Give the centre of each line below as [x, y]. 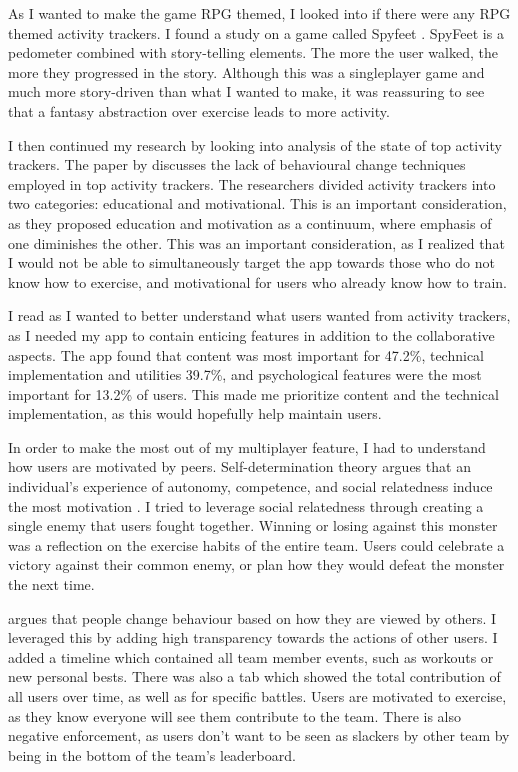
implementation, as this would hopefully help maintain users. [195, 413]
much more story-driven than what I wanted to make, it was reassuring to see [246, 91]
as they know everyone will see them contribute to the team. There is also [235, 715]
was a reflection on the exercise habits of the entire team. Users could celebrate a [256, 544]
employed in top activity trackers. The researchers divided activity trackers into [252, 183]
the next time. [51, 584]
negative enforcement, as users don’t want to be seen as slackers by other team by [259, 735]
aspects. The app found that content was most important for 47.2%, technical [246, 354]
